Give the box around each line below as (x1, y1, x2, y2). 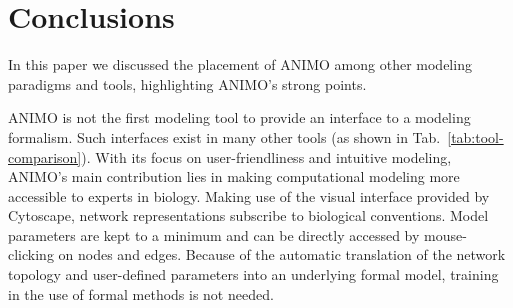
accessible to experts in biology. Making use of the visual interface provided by (8, 185, 490, 206)
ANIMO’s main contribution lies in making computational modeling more (8, 166, 460, 187)
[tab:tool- (447, 126, 504, 147)
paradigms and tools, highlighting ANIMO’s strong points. (8, 73, 367, 94)
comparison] (8, 146, 82, 167)
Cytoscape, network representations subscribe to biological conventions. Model (8, 205, 489, 226)
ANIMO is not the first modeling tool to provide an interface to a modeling (8, 107, 471, 128)
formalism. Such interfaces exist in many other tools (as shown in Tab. (8, 126, 441, 147)
